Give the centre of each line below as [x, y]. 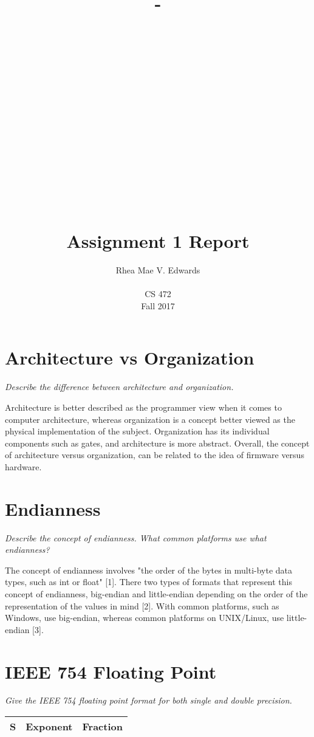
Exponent [49, 727]
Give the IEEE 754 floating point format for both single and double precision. [148, 700]
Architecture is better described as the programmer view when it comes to [143, 407]
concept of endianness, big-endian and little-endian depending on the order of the [156, 593]
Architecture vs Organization [130, 358]
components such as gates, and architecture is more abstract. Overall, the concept [157, 443]
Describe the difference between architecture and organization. [119, 387]
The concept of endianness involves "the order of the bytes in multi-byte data [149, 570]
